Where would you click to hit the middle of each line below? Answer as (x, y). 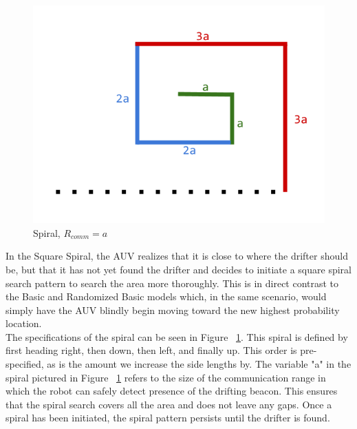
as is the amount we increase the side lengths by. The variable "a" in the (199, 364)
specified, (25, 364)
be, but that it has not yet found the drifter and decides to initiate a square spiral (178, 269)
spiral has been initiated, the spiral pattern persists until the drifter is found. (168, 418)
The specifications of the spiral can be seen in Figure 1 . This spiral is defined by (177, 336)
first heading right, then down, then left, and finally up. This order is (151, 350)
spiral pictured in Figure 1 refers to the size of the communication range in (166, 377)
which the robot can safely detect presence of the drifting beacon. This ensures (172, 391)
